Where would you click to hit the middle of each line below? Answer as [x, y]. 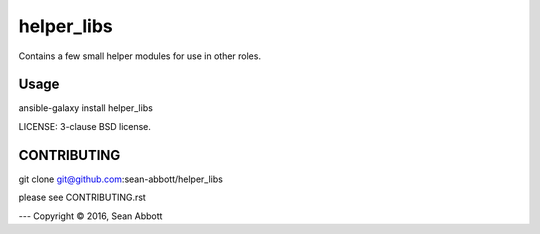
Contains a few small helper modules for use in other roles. [140, 56]
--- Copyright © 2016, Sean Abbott [90, 216]
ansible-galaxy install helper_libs [86, 108]
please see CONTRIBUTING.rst [82, 197]
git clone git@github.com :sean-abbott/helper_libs [121, 179]
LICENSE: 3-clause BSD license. [85, 126]
